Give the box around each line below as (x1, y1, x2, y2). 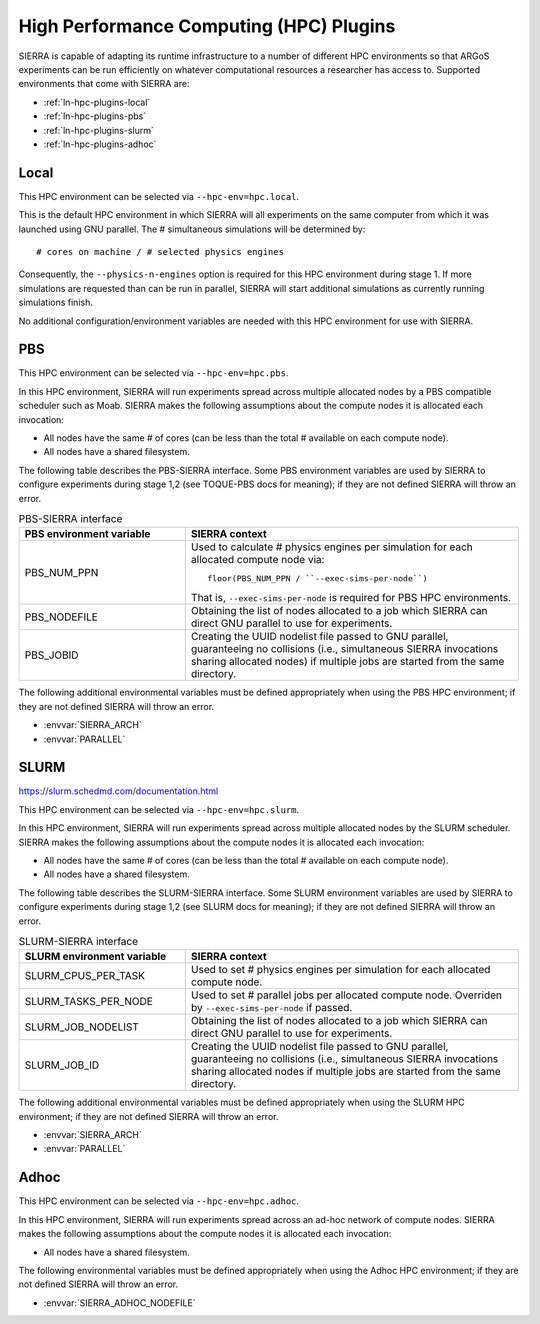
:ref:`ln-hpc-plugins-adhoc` (43, 138, 157, 150)
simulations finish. (18, 296, 94, 309)
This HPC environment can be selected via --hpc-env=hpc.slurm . (18, 803, 300, 815)
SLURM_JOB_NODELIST (24, 1020, 139, 1034)
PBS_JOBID (24, 648, 79, 662)
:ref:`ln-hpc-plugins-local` (43, 96, 151, 108)
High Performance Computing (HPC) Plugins (18, 15, 396, 37)
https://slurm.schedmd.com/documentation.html (18, 785, 219, 797)
